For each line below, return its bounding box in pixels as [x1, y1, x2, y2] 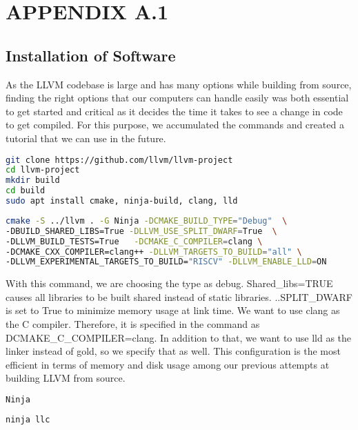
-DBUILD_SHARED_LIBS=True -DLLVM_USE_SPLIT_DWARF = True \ [6, 226, 277, 236]
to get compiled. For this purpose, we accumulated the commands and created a [6, 117, 344, 132]
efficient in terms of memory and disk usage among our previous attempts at [6, 357, 330, 371]
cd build [6, 186, 46, 196]
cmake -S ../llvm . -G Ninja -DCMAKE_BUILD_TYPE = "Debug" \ [6, 215, 288, 226]
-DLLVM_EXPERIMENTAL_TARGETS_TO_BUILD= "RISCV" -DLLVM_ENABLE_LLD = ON [6, 257, 327, 267]
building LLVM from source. [6, 371, 126, 385]
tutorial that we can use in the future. [6, 130, 166, 145]
